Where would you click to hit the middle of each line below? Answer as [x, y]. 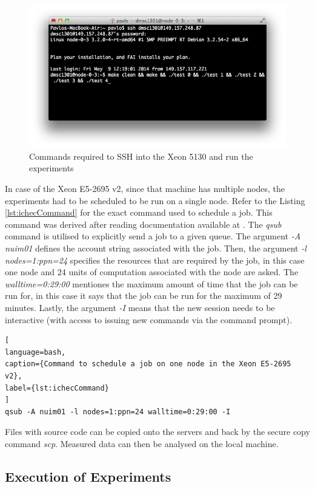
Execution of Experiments [88, 476]
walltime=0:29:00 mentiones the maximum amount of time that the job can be [151, 283]
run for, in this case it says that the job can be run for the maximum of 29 [144, 296]
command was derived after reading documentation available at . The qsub [143, 224]
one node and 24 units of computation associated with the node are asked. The [152, 272]
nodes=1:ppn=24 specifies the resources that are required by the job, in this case [155, 260]
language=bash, [35, 352]
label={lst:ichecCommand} [57, 388]
